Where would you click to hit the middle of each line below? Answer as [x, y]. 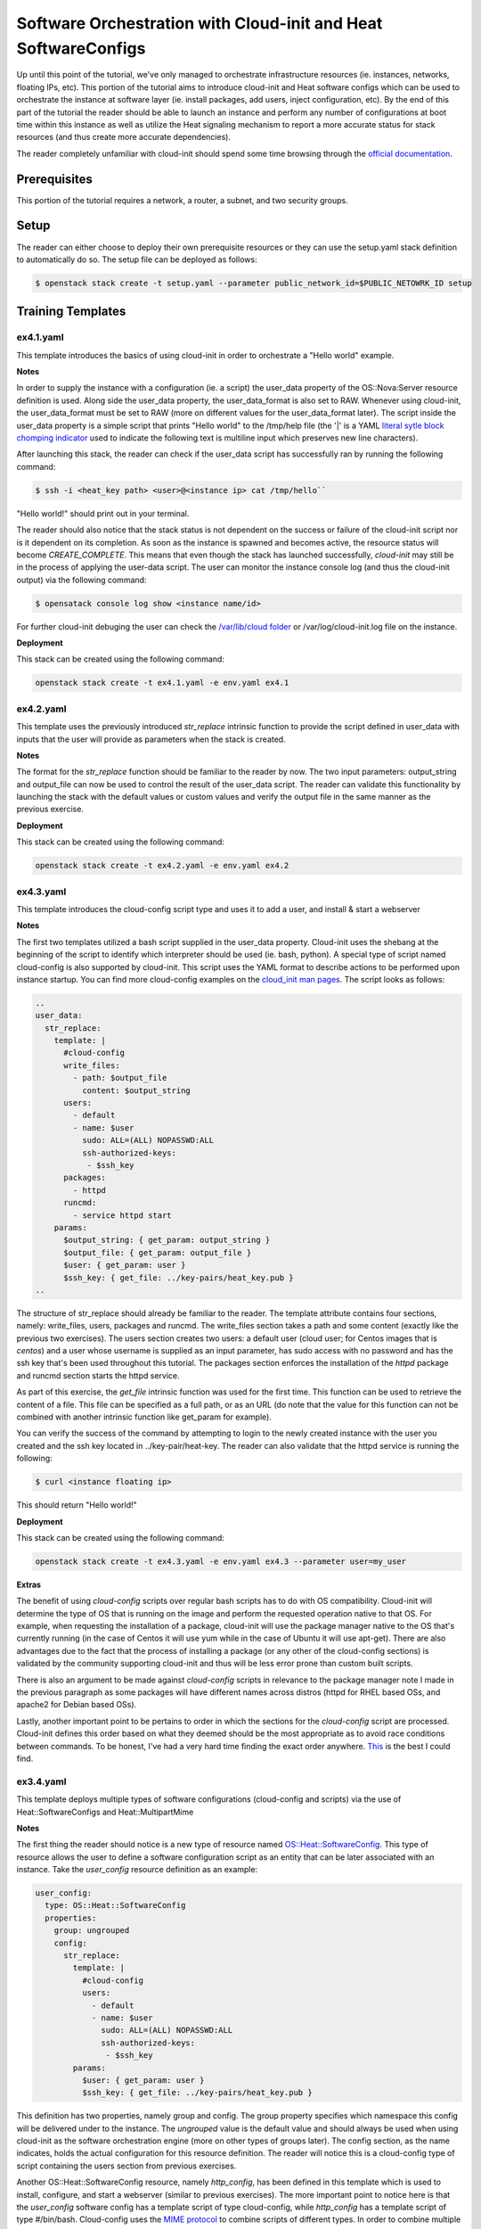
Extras [29, 1584]
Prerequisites [54, 179]
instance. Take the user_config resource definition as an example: [137, 1870]
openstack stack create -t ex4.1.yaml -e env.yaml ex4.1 [162, 683]
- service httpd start [122, 1215]
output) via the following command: [82, 580]
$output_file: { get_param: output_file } [158, 1252]
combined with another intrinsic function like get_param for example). [144, 1417]
